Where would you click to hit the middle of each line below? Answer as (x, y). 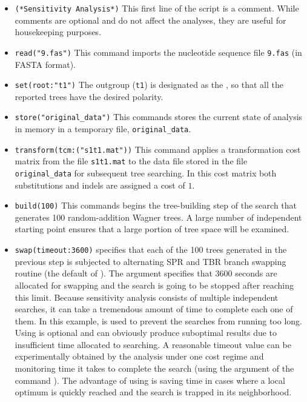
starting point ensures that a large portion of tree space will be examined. (152, 229)
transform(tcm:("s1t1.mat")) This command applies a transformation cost (158, 149)
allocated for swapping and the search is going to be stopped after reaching (154, 285)
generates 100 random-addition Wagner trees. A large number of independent (158, 217)
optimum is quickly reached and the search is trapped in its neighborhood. (153, 392)
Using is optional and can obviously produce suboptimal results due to (146, 333)
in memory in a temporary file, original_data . (103, 129)
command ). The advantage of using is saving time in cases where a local (150, 380)
